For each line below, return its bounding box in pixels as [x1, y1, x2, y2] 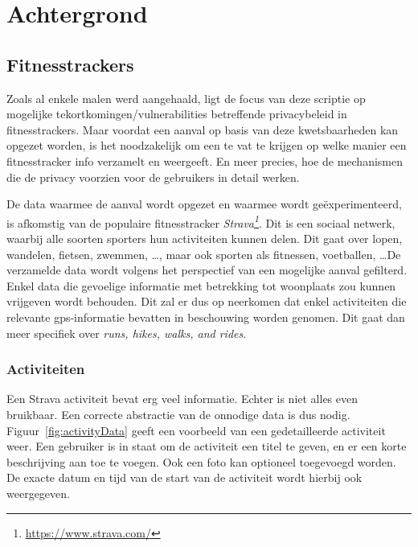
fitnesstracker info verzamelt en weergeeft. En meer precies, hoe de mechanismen [6, 152, 403, 169]
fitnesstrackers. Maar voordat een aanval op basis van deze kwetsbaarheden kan [6, 121, 399, 138]
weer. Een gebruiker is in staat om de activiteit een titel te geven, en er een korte [6, 438, 407, 454]
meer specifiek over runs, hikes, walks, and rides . [6, 324, 247, 341]
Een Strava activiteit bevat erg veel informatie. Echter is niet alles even [6, 390, 358, 407]
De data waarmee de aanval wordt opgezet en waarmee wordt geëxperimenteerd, [6, 195, 402, 212]
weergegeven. [6, 484, 70, 501]
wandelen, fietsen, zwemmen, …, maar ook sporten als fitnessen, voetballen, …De [6, 245, 401, 262]
